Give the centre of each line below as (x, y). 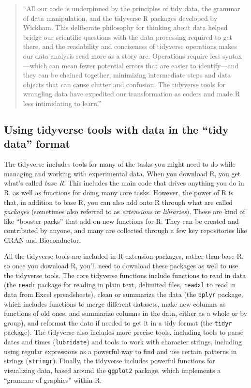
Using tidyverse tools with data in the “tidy (116, 129)
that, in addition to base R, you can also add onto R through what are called (118, 202)
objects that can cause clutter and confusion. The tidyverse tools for (124, 84)
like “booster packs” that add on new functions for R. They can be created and (121, 221)
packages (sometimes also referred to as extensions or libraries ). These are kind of (125, 211)
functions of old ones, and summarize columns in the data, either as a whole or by (125, 313)
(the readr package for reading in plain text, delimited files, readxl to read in (120, 285)
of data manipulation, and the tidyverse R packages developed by (120, 18)
